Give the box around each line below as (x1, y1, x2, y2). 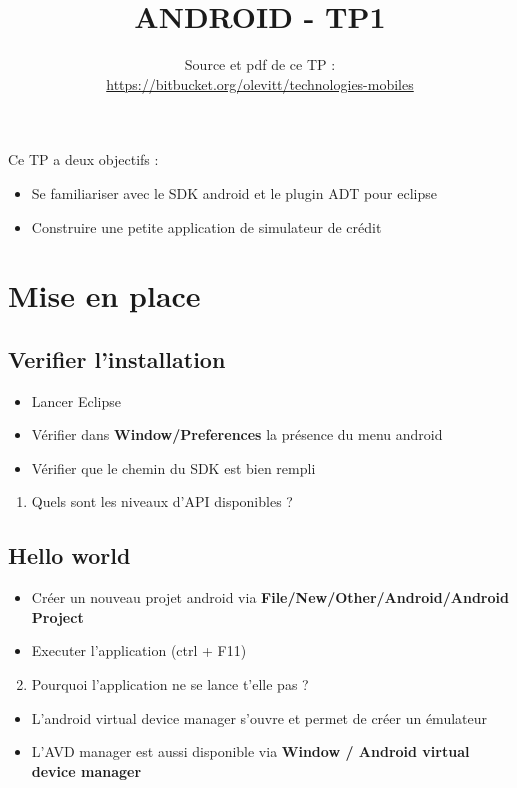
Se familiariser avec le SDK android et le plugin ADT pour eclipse (31, 182, 437, 203)
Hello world (8, 540, 131, 571)
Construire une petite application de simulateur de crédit (31, 216, 382, 237)
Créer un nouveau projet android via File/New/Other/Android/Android (31, 587, 509, 608)
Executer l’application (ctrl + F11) (31, 640, 247, 661)
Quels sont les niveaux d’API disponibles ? (31, 491, 293, 512)
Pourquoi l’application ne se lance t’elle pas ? (31, 674, 309, 695)
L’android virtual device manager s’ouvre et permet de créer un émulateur (31, 707, 487, 728)
